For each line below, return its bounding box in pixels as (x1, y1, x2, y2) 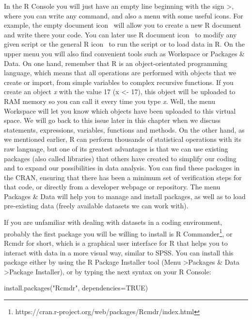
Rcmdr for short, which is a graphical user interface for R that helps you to (4, 237, 228, 248)
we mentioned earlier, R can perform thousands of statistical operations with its (4, 134, 242, 144)
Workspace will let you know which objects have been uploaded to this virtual (4, 105, 236, 116)
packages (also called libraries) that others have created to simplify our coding (4, 153, 236, 163)
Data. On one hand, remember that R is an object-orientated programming (4, 58, 228, 68)
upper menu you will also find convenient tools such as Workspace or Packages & (4, 48, 245, 58)
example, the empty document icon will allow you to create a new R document (4, 20, 241, 30)
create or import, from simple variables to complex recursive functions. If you (4, 77, 234, 87)
